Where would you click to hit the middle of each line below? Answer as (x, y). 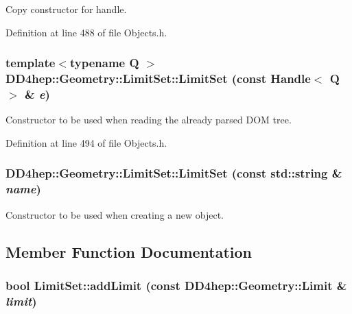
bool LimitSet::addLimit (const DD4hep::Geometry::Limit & (176, 285)
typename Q (104, 63)
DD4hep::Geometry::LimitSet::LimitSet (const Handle (158, 78)
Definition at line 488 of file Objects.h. (86, 32)
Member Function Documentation (129, 251)
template (31, 63)
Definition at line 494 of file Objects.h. (86, 142)
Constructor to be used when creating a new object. (115, 214)
